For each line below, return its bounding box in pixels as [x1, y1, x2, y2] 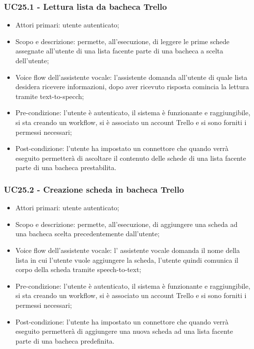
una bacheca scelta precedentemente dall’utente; [15, 228, 160, 239]
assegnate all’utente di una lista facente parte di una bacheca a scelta [15, 46, 223, 56]
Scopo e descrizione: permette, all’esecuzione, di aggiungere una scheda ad [15, 219, 238, 229]
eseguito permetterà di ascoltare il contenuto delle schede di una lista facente [15, 152, 246, 163]
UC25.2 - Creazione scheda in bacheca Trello [4, 183, 184, 195]
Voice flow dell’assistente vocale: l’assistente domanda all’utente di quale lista [15, 72, 248, 82]
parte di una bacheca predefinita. [15, 335, 115, 346]
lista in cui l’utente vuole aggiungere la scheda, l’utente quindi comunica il [15, 254, 239, 265]
